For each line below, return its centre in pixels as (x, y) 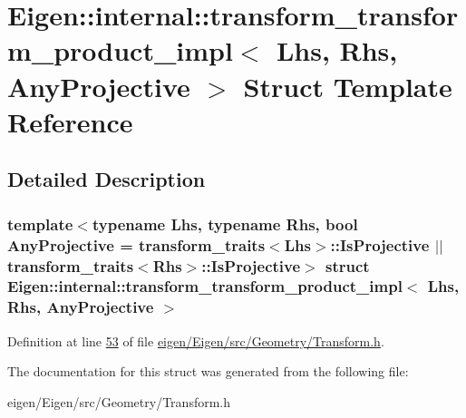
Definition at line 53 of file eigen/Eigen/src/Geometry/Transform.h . (196, 340)
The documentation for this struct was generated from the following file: (208, 371)
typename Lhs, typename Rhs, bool (225, 224)
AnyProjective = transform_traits (136, 244)
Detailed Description (107, 179)
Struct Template (348, 86)
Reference (70, 121)
